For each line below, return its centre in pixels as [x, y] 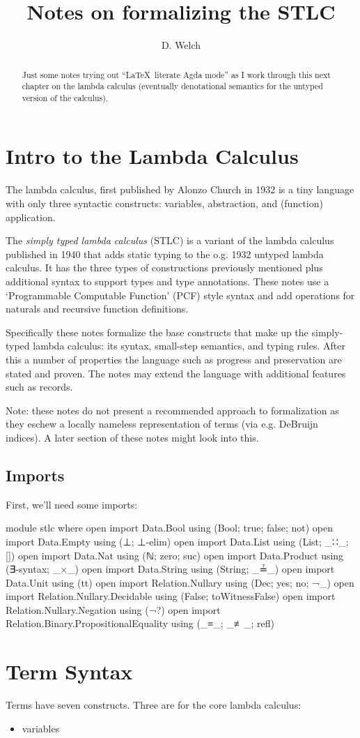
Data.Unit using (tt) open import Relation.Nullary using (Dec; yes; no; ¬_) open [180, 582]
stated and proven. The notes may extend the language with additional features [176, 373]
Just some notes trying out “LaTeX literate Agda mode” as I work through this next [176, 74]
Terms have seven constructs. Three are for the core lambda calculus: [154, 705]
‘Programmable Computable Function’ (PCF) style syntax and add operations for [180, 295]
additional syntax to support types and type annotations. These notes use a [167, 281]
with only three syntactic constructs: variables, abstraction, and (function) [164, 203]
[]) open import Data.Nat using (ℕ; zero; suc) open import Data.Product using [175, 555]
